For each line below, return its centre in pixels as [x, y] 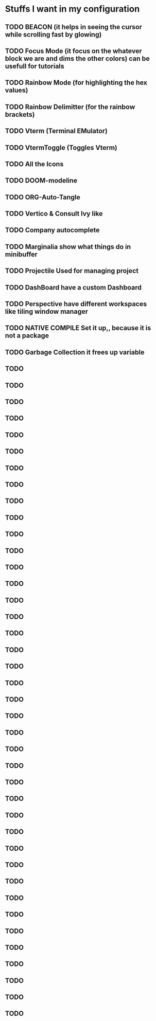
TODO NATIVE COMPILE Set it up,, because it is [78, 328]
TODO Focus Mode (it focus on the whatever [74, 51]
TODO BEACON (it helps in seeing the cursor [74, 27]
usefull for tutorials [35, 66]
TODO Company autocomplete [52, 230]
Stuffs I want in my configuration [72, 9]
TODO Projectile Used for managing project [72, 271]
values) [17, 90]
